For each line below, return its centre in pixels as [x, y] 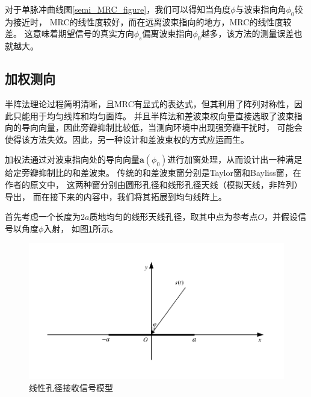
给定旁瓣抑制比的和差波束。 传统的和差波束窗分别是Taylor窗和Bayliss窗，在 [153, 173]
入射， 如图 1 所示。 [81, 228]
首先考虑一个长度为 [43, 217]
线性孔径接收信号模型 [71, 388]
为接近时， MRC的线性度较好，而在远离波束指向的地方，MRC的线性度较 [148, 21]
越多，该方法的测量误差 [248, 33]
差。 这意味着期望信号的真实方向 [69, 33]
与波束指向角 [261, 9]
